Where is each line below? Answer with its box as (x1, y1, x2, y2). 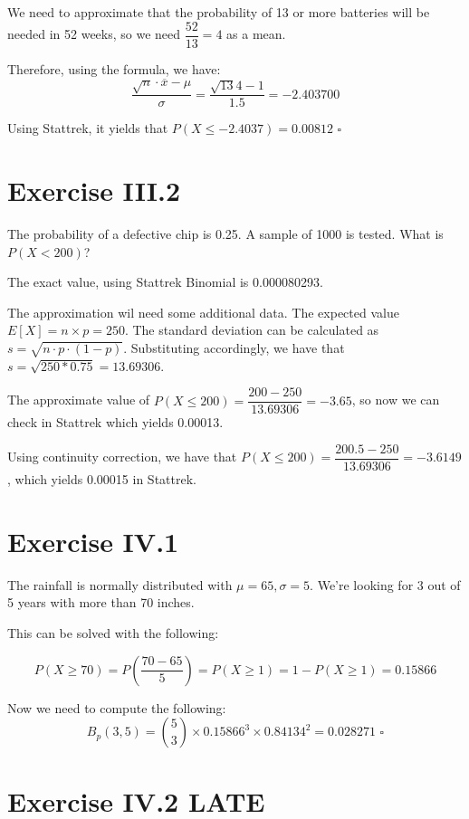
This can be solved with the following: (7, 623, 219, 642)
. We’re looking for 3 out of (310, 575, 461, 594)
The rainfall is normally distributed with (7, 575, 233, 594)
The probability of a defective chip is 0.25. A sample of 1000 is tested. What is (7, 224, 444, 243)
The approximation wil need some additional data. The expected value (7, 302, 399, 321)
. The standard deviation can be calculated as (124, 320, 379, 339)
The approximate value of (7, 390, 150, 409)
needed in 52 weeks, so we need (7, 24, 181, 43)
